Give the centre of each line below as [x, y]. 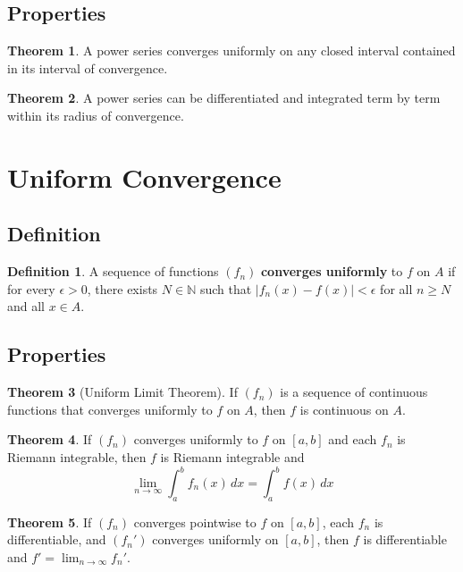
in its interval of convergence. [88, 67]
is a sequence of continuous [354, 392]
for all [396, 288]
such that [226, 288]
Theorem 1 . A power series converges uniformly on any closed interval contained [231, 50]
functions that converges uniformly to [110, 409]
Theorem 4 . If [50, 439]
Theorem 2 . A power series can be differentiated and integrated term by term [224, 98]
